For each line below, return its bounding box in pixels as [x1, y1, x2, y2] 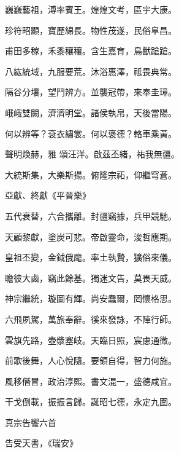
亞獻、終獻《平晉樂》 [5, 189, 91, 202]
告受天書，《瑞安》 [5, 436, 78, 449]
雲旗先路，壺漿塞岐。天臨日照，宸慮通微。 [5, 333, 177, 346]
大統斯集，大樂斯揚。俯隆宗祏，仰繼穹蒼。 [5, 168, 177, 181]
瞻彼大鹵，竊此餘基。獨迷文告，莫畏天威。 [5, 271, 177, 284]
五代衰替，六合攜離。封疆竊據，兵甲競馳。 [5, 209, 177, 222]
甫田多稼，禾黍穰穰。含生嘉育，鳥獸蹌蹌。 [5, 44, 177, 57]
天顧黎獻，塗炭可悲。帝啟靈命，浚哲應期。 [5, 230, 177, 243]
